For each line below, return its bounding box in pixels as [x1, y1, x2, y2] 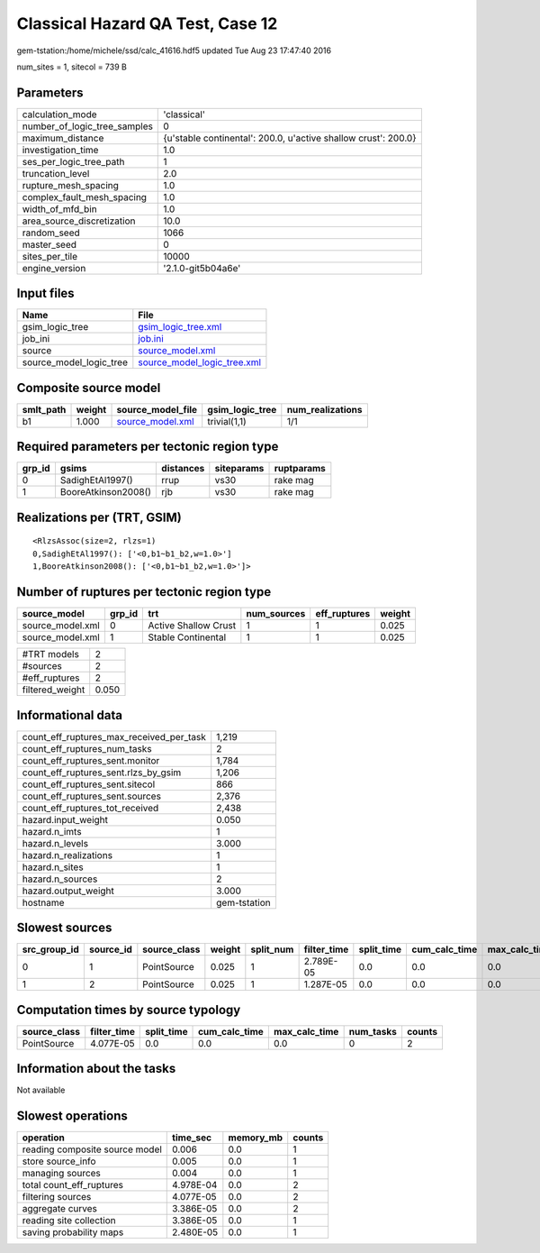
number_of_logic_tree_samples [22, 120, 153, 133]
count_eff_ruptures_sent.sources [22, 790, 162, 802]
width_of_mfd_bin [22, 203, 98, 215]
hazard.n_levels [22, 837, 89, 849]
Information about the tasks [16, 1061, 176, 1076]
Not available [16, 1084, 66, 1095]
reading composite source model [22, 1143, 162, 1156]
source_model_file [116, 403, 198, 416]
